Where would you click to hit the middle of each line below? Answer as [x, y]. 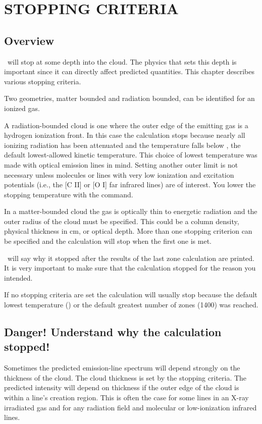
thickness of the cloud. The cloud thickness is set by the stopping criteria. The [125, 377]
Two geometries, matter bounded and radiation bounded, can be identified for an [129, 98]
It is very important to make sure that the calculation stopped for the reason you [130, 268]
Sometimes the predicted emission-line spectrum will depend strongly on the [122, 368]
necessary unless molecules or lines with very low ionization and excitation [119, 174]
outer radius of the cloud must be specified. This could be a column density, [122, 221]
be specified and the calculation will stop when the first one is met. [108, 241]
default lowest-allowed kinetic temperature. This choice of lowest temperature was [131, 155]
